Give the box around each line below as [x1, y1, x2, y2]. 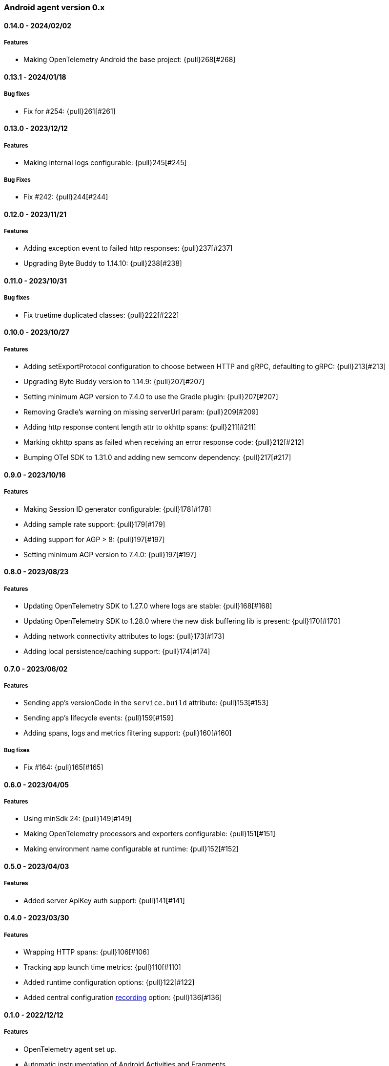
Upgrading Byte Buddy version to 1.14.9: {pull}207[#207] [23, 377, 205, 386]
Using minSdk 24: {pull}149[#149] [23, 814, 132, 823]
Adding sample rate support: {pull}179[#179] [23, 520, 165, 528]
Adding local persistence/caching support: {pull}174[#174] [23, 647, 210, 655]
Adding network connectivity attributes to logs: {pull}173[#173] [23, 631, 225, 640]
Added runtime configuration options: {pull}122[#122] [23, 978, 195, 987]
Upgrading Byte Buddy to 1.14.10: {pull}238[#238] [23, 259, 182, 268]
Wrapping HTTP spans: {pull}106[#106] [23, 948, 149, 957]
